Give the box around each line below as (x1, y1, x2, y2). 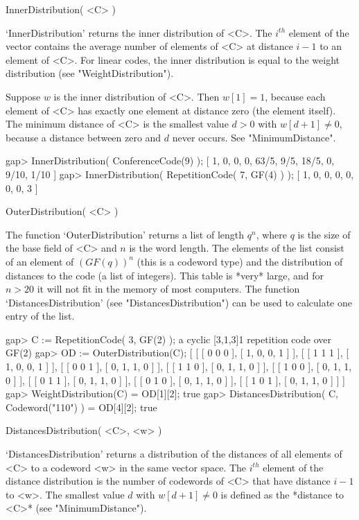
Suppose (6, 89, 41, 103)
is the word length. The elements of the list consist (129, 241, 344, 255)
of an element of (6, 254, 74, 268)
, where (256, 227, 287, 241)
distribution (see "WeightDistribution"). (6, 66, 174, 80)
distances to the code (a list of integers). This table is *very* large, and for (6, 268, 324, 282)
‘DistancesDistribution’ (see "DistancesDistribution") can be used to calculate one (6, 295, 352, 309)
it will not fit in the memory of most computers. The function (37, 281, 300, 296)
